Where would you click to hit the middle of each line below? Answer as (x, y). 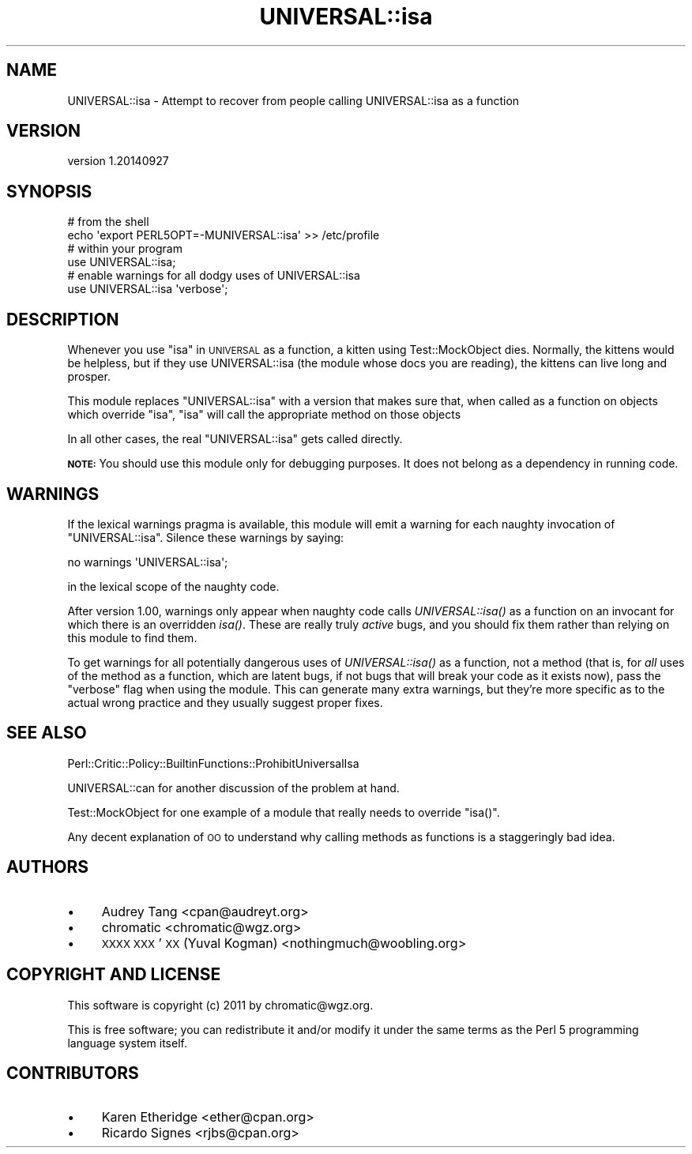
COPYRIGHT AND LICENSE (114, 975)
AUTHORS (48, 867)
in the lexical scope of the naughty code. (173, 586)
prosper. (89, 377)
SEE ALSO (47, 733)
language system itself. (127, 1043)
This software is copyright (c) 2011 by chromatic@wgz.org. (220, 1005)
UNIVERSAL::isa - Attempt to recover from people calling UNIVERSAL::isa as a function (293, 100)
